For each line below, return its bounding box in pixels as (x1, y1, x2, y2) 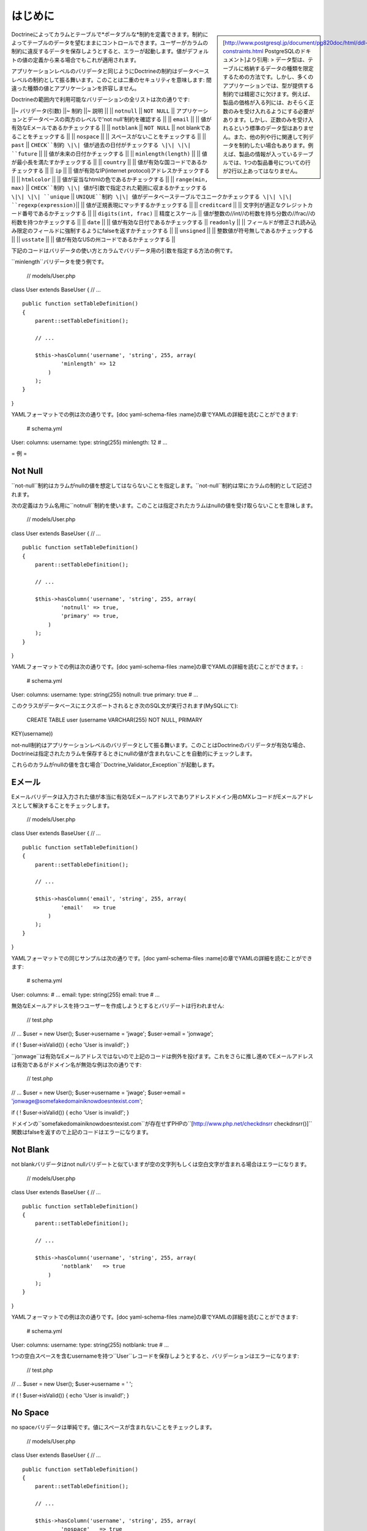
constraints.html (223, 47, 264, 55)
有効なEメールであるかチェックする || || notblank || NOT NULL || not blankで (11, 124, 206, 132)
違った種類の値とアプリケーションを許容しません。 (11, 85, 140, 92)
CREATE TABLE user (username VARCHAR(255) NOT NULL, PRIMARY (26, 716, 203, 723)
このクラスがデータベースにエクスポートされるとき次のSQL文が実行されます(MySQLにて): (11, 702, 239, 710)
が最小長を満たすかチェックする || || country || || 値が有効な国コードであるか (11, 159, 207, 166)
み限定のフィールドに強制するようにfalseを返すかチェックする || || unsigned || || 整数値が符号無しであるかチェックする (11, 227, 314, 235)
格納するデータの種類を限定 (243, 64, 314, 72)
